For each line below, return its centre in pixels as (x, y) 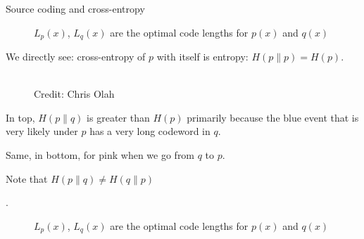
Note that (27, 178)
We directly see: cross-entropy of (76, 57)
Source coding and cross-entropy (75, 8)
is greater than (118, 117)
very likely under (42, 131)
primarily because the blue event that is (273, 117)
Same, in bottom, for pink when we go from (100, 155)
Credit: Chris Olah (74, 94)
